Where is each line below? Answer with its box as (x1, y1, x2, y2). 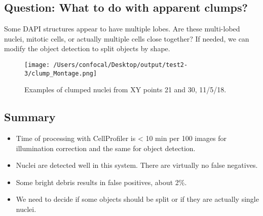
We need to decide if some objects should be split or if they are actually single (16, 194, 259, 204)
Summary (4, 109, 56, 125)
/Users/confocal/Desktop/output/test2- (53, 61, 188, 68)
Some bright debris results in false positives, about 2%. (16, 176, 187, 187)
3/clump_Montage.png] (24, 69, 97, 77)
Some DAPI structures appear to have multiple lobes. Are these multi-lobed (4, 23, 240, 34)
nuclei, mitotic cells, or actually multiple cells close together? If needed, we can (4, 33, 249, 44)
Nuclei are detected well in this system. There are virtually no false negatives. (16, 160, 258, 170)
